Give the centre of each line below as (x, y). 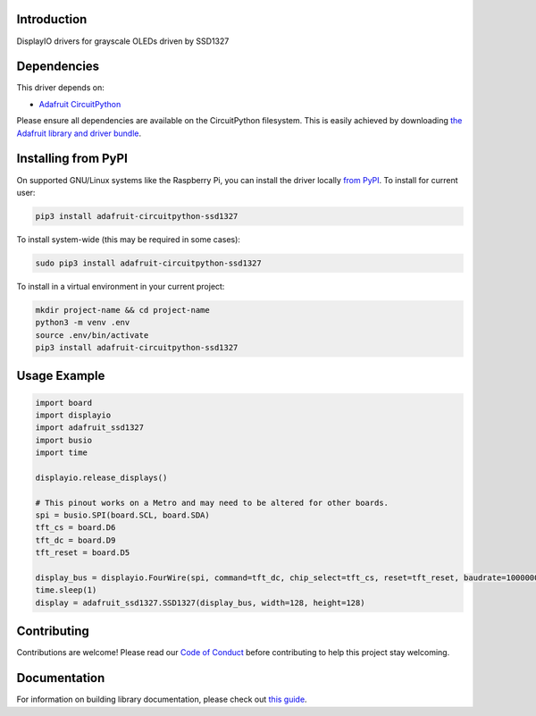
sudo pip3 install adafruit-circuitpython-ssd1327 (149, 263)
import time (62, 453)
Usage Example (61, 376)
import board (64, 403)
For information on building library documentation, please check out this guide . (162, 699)
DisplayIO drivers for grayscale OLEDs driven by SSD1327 (123, 41)
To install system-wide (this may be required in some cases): (129, 239)
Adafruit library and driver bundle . (79, 133)
